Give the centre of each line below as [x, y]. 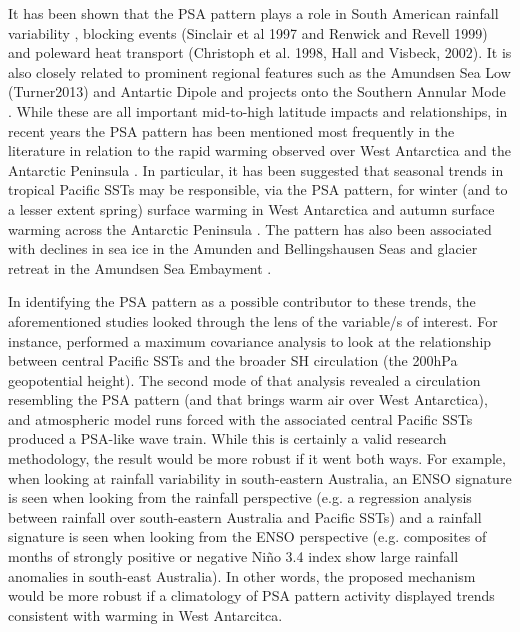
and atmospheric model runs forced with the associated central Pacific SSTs [240, 418]
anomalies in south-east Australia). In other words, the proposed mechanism [242, 575]
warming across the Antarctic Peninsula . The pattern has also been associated [250, 228]
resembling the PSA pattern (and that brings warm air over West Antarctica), [248, 399]
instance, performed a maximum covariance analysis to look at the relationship [250, 340]
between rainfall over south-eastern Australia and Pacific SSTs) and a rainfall [245, 516]
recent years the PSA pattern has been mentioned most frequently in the [231, 130]
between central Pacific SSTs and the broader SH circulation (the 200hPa [233, 360]
